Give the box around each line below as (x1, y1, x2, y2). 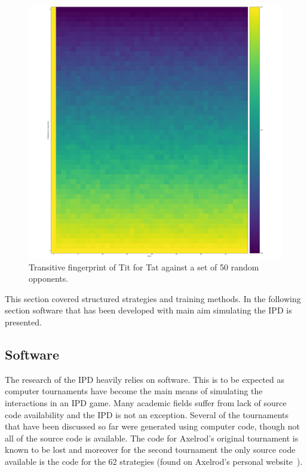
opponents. (29, 272, 69, 285)
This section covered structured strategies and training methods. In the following (5, 292, 301, 304)
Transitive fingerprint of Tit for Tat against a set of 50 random (29, 260, 259, 273)
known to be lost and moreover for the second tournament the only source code (5, 443, 296, 456)
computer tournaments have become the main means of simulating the (5, 385, 263, 397)
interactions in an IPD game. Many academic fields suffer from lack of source (5, 396, 287, 409)
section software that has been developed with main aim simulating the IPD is (5, 304, 292, 316)
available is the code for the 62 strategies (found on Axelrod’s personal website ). (5, 455, 303, 467)
